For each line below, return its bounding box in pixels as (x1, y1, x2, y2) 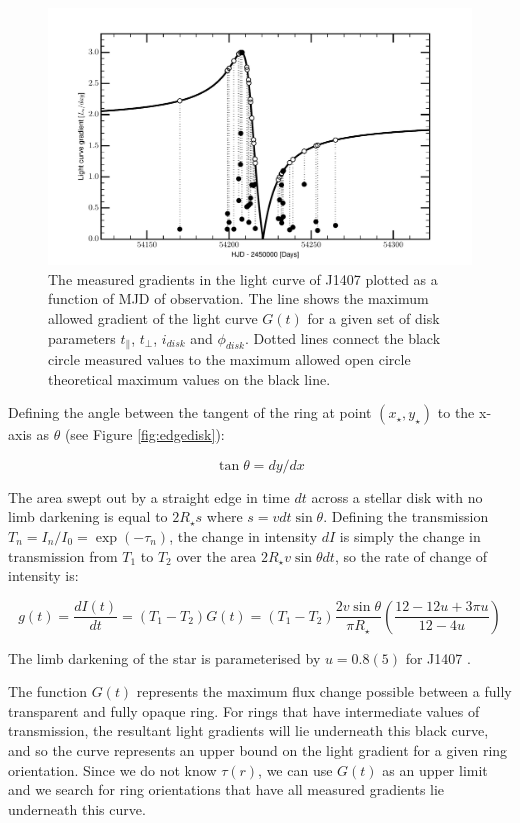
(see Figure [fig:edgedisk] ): (64, 424, 225, 445)
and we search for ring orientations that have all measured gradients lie (8, 779, 445, 800)
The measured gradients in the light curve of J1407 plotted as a (48, 268, 438, 289)
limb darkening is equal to (8, 506, 168, 527)
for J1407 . (405, 647, 471, 668)
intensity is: (8, 565, 79, 586)
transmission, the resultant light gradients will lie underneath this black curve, (8, 720, 489, 741)
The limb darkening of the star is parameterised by (8, 647, 321, 668)
